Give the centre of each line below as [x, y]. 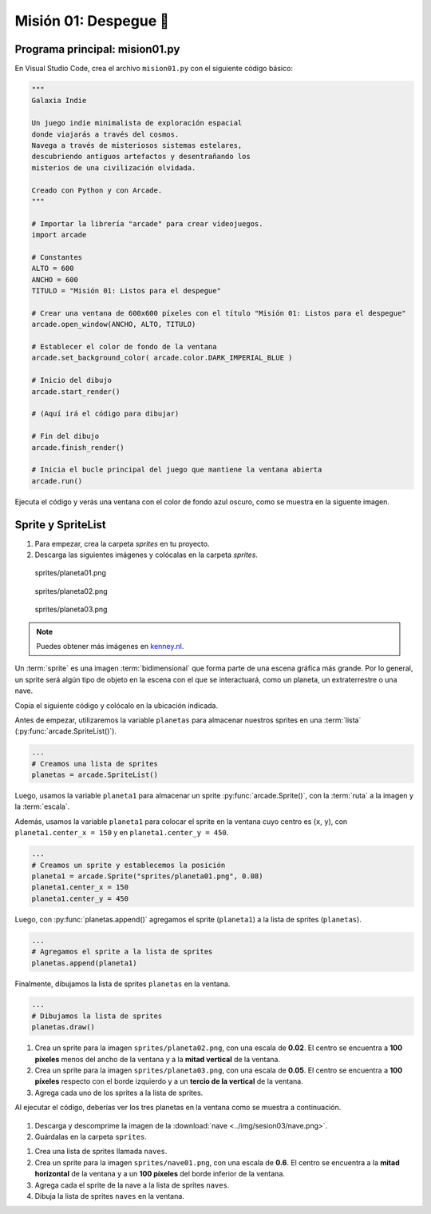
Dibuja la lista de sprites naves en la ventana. [110, 1196]
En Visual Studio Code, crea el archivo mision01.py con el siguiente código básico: [154, 69]
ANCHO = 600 [55, 279]
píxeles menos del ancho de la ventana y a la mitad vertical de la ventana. [158, 1059]
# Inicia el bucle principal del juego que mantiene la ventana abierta [177, 470]
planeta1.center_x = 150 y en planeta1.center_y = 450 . [122, 833]
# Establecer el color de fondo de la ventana [124, 347]
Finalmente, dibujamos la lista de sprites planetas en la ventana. [123, 984]
